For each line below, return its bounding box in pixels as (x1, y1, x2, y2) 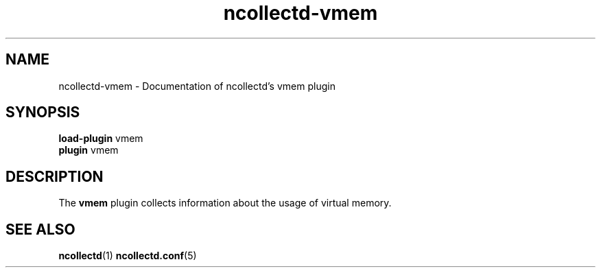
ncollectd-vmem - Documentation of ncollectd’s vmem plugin (58, 80, 335, 92)
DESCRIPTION (5, 167, 104, 185)
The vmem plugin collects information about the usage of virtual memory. (58, 197, 392, 209)
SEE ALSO (5, 220, 75, 238)
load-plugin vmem (58, 132, 143, 145)
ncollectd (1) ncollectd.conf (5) (58, 250, 197, 262)
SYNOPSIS (5, 104, 80, 121)
